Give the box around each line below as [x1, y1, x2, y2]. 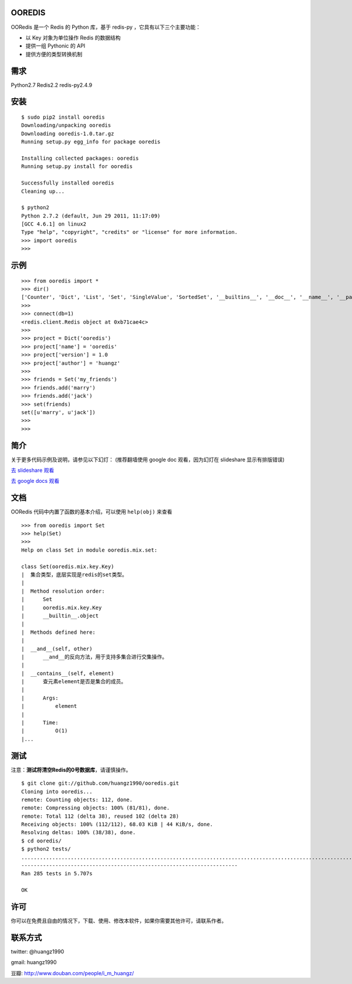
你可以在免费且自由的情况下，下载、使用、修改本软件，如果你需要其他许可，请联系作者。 [11, 917, 227, 925]
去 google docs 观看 [11, 478, 60, 485]
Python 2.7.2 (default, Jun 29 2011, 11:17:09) [21, 212, 161, 219]
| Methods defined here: [21, 629, 96, 636]
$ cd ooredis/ [21, 837, 62, 844]
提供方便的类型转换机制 [25, 51, 82, 58]
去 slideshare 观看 [11, 466, 55, 473]
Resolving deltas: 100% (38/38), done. [21, 829, 136, 836]
